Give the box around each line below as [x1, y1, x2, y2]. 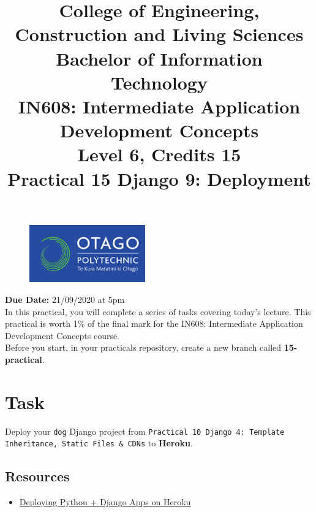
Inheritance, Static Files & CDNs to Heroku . [5, 437, 193, 449]
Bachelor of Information [56, 45, 263, 71]
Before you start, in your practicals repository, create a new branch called [5, 341, 282, 354]
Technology [111, 69, 208, 94]
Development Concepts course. [5, 329, 120, 342]
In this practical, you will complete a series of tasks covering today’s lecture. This [5, 305, 311, 318]
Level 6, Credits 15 [77, 142, 241, 167]
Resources [5, 467, 70, 486]
